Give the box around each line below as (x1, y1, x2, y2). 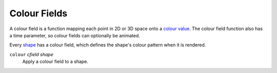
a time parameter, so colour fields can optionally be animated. (9, 32, 141, 38)
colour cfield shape (9, 51, 54, 57)
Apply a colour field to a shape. (22, 59, 89, 65)
